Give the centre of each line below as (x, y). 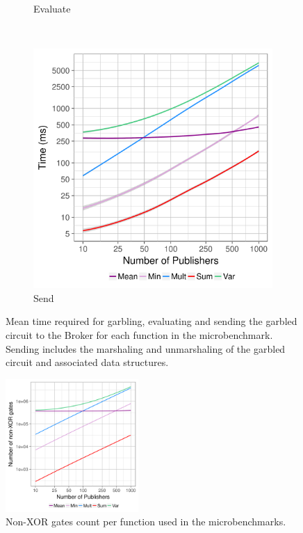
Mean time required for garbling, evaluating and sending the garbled (151, 321)
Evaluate (52, 8)
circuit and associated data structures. (87, 362)
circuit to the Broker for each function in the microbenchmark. (139, 334)
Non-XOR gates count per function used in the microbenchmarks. (146, 522)
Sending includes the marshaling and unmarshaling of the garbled (146, 348)
